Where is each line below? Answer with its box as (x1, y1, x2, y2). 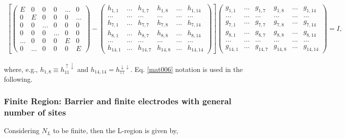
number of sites (4, 106, 66, 118)
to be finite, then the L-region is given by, (53, 125, 178, 136)
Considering (4, 125, 40, 136)
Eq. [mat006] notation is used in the (135, 64, 243, 74)
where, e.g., (4, 64, 38, 74)
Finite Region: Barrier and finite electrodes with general (4, 94, 231, 107)
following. (4, 74, 33, 84)
